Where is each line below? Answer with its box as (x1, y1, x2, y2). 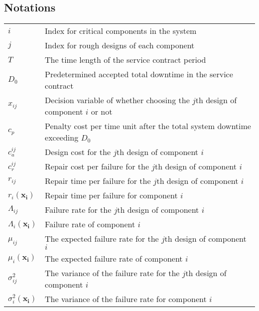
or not (91, 106, 113, 118)
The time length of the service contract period (45, 54, 206, 66)
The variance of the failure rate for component (45, 293, 207, 305)
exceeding (45, 132, 79, 144)
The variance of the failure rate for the (45, 267, 180, 279)
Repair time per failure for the (45, 175, 151, 187)
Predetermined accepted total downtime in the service (45, 68, 233, 80)
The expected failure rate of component (45, 253, 183, 265)
